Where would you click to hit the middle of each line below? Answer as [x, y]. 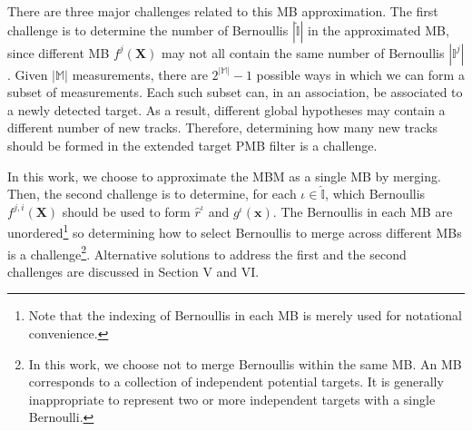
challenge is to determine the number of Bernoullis [148, 29]
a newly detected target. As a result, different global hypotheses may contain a [226, 109]
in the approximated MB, [379, 29]
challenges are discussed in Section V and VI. [133, 271]
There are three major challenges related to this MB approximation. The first [223, 11]
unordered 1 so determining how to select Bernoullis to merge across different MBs [235, 231]
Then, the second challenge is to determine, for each [152, 194]
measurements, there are [140, 74]
